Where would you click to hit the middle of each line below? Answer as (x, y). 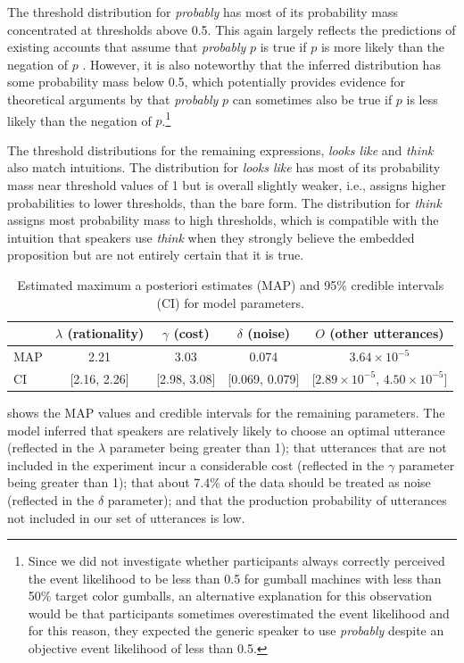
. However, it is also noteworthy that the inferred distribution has (261, 64)
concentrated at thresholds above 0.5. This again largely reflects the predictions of (232, 29)
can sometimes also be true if (312, 99)
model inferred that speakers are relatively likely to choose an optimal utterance (226, 430)
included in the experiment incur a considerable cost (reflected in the (196, 464)
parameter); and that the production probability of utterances (277, 499)
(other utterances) (387, 333)
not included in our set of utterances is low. (126, 517)
